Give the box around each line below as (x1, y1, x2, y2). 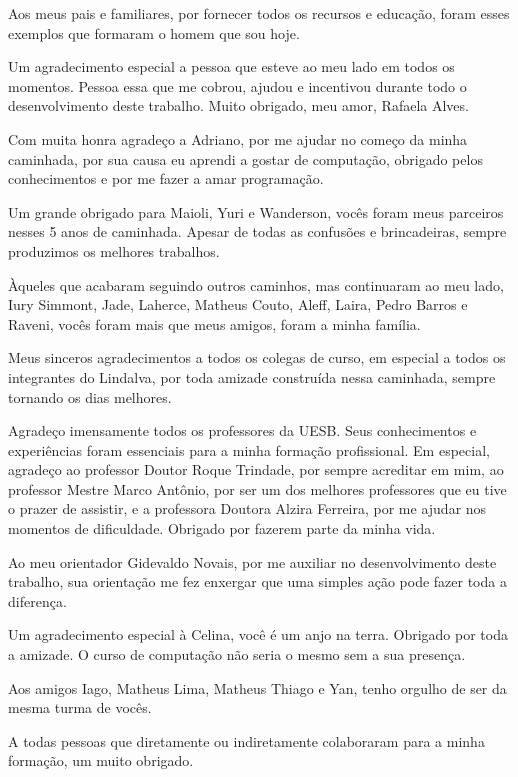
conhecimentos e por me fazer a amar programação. (8, 168, 324, 189)
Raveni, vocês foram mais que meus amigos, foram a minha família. (8, 313, 421, 334)
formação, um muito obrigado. (8, 750, 194, 771)
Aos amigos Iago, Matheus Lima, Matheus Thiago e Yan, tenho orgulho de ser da (8, 677, 507, 698)
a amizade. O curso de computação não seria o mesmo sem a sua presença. (8, 644, 466, 665)
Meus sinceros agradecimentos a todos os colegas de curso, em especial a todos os (8, 347, 506, 368)
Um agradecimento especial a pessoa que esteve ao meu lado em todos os (8, 56, 455, 77)
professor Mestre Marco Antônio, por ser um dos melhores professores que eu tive (8, 478, 507, 499)
